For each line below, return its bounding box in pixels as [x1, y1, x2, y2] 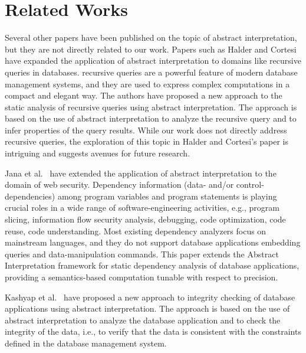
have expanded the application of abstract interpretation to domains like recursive [5, 54, 301, 67]
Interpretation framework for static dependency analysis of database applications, [5, 259, 300, 272]
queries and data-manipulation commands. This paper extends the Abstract [5, 247, 279, 260]
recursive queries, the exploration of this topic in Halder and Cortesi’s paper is [5, 135, 289, 148]
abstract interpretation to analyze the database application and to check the [5, 313, 281, 326]
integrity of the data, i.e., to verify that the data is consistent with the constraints [5, 325, 301, 338]
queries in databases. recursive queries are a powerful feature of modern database [5, 66, 298, 78]
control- [236, 178, 264, 191]
